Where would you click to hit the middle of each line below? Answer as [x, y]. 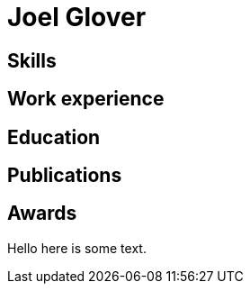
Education [54, 137]
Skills [32, 60]
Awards [42, 214]
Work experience [86, 99]
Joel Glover [77, 17]
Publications [65, 176]
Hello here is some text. [77, 248]
